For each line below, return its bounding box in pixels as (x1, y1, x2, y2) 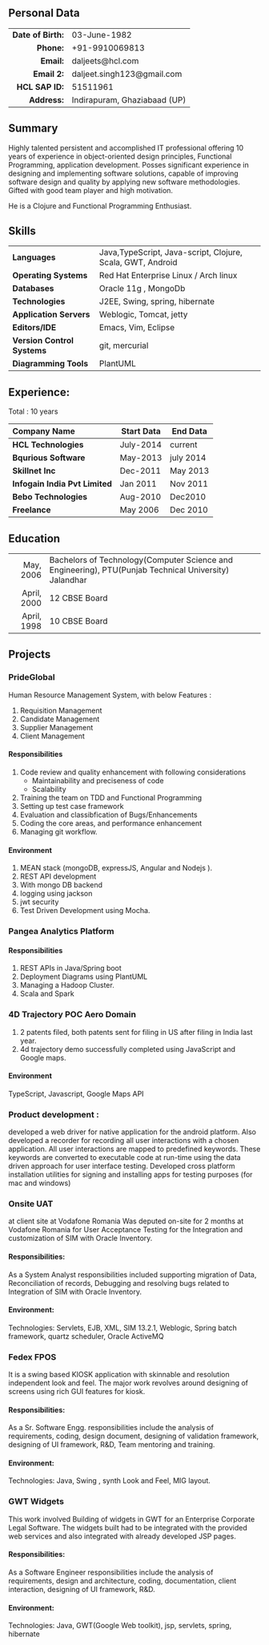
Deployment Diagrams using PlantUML (19, 972, 148, 981)
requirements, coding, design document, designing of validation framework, (8, 1431, 259, 1441)
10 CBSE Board (49, 616, 108, 627)
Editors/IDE (12, 322, 57, 333)
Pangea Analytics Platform (8, 926, 114, 937)
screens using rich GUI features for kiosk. (8, 1387, 146, 1396)
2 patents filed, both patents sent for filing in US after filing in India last (19, 1027, 254, 1037)
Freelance (12, 504, 51, 515)
